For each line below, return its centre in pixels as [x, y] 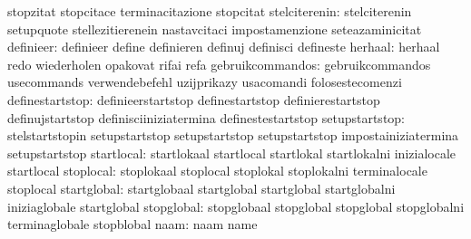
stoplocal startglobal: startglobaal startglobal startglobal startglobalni [201, 188]
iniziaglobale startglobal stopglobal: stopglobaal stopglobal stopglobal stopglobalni [236, 206]
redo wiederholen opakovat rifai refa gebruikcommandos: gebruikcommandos [219, 64]
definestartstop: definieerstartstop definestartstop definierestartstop [194, 99]
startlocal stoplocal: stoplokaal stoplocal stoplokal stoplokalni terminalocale [217, 171]
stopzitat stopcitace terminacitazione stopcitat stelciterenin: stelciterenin [210, 11]
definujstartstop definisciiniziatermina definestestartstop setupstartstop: [206, 117]
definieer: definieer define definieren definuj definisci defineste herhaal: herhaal [224, 47]
